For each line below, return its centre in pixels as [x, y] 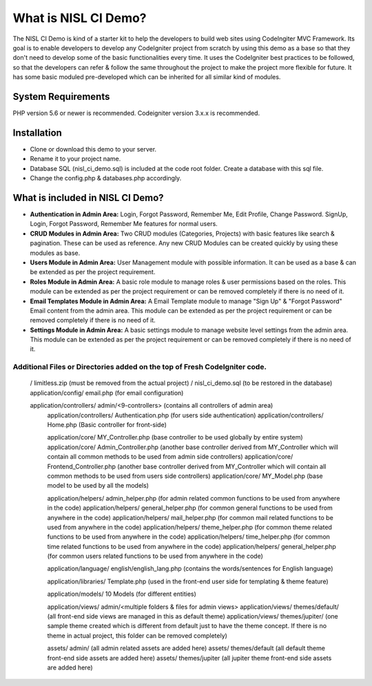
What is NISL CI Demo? [80, 18]
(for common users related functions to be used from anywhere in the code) [155, 556]
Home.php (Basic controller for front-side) [107, 424]
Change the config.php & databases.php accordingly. [106, 178]
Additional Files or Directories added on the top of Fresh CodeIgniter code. [139, 367]
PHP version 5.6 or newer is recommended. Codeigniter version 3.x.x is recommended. [136, 113]
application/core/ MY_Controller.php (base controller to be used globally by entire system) [175, 437]
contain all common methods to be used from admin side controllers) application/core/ [170, 457]
